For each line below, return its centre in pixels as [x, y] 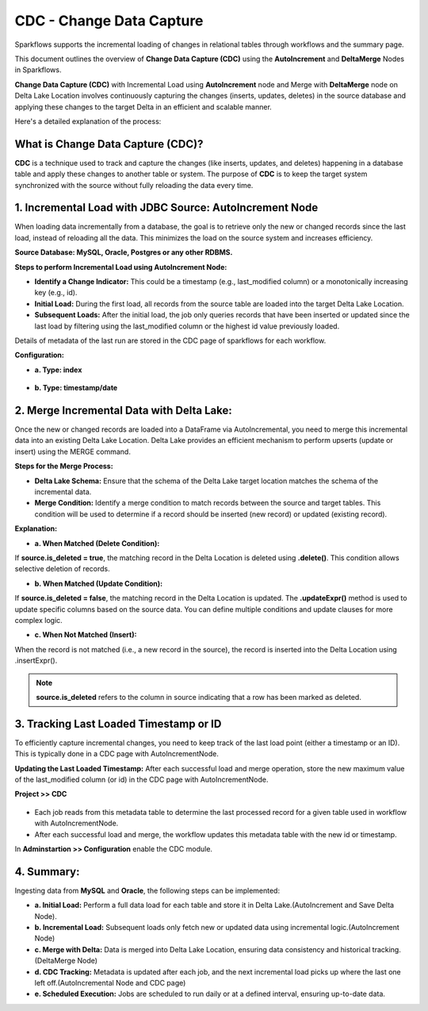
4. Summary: [47, 872]
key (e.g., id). [56, 293]
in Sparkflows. [38, 70]
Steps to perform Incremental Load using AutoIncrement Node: [121, 267]
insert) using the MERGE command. [73, 452]
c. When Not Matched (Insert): [86, 635]
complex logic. [38, 620]
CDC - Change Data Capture [109, 21]
